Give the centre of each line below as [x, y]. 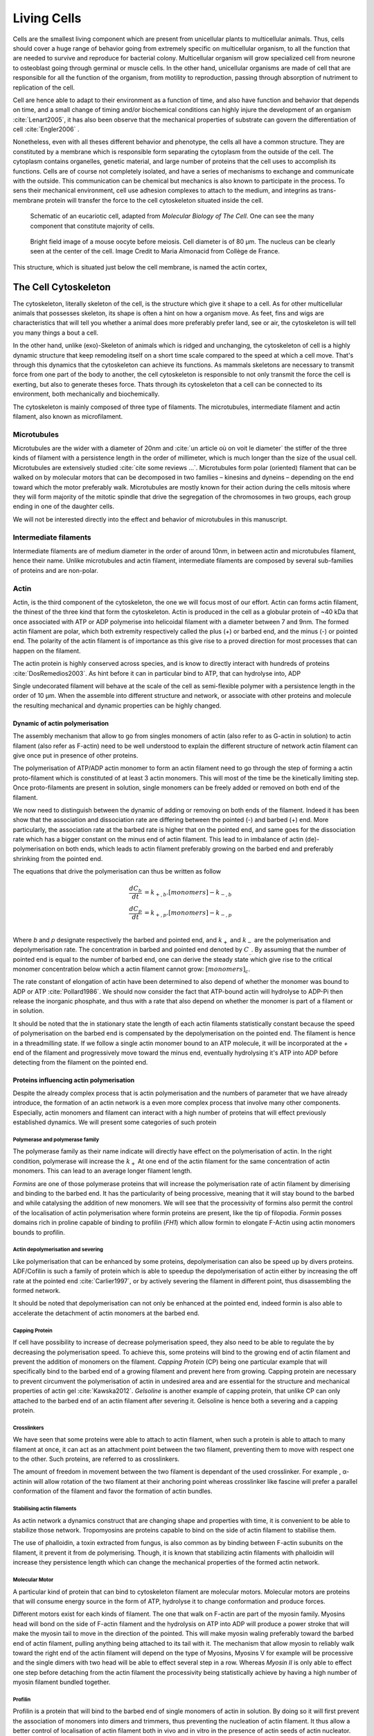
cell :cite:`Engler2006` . [46, 129]
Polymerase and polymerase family [56, 1140]
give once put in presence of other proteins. [75, 755]
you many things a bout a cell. [55, 333]
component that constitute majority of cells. [92, 226]
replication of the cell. [44, 87]
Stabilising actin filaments [45, 1509]
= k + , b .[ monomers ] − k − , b [188, 893]
